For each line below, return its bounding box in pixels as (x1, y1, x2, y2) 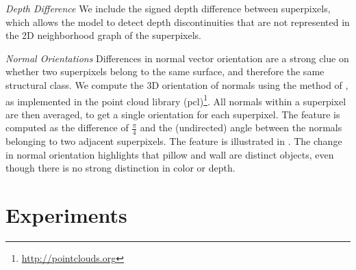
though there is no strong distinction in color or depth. (5, 161, 236, 175)
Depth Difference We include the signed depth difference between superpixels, (5, 1, 331, 15)
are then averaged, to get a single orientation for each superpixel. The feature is (5, 107, 340, 121)
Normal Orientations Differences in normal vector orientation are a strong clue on (5, 51, 349, 65)
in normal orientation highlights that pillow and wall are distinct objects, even (5, 147, 334, 161)
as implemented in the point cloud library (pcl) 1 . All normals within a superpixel (5, 92, 346, 108)
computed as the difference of (5, 120, 129, 135)
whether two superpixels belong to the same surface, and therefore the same (5, 64, 325, 79)
